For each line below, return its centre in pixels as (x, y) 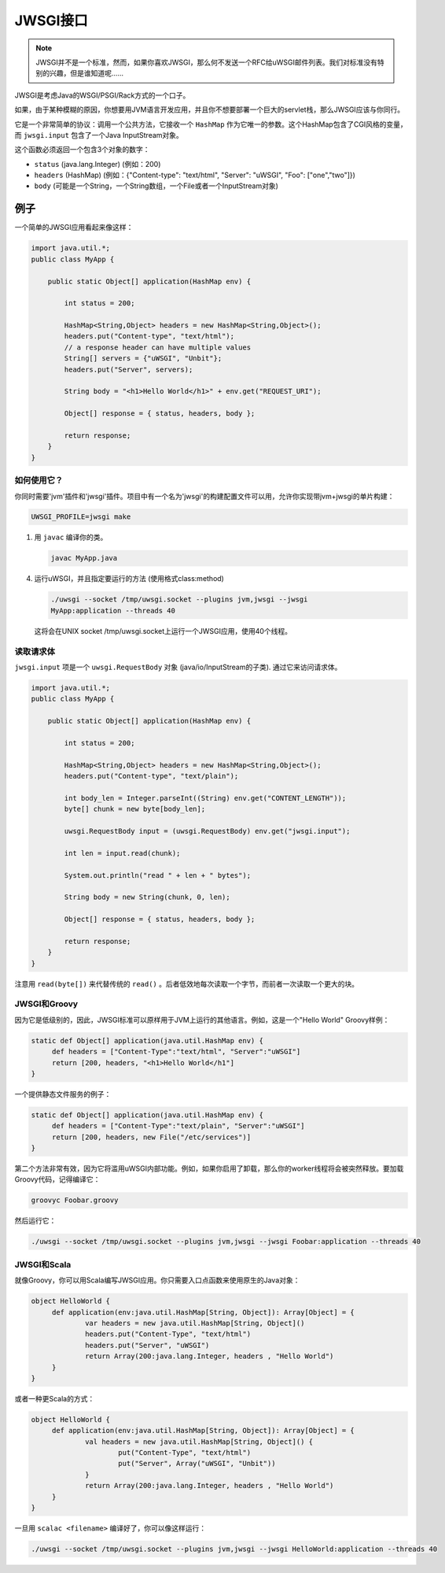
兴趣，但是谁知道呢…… (86, 73)
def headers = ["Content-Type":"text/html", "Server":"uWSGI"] (176, 1052)
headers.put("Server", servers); (129, 369)
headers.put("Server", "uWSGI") (147, 1345)
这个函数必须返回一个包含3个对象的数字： (82, 150)
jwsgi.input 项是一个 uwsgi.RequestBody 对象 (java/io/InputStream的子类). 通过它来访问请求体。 (178, 667)
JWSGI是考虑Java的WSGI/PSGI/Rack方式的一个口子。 (102, 95)
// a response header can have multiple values (158, 347)
